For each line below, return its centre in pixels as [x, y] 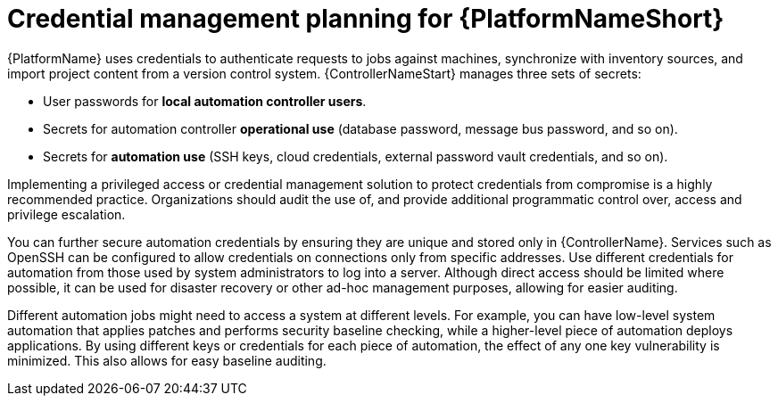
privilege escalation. [66, 214]
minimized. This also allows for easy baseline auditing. [167, 360]
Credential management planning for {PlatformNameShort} [366, 19]
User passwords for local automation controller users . [205, 101]
